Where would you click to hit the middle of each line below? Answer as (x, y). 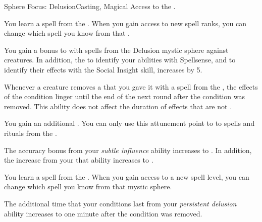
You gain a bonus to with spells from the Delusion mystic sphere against (116, 50)
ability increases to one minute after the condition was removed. (103, 213)
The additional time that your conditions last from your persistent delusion (120, 203)
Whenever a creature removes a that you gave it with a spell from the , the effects (131, 86)
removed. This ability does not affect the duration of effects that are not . (118, 106)
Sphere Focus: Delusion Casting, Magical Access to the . (90, 6)
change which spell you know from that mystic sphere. (88, 187)
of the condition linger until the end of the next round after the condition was (125, 96)
